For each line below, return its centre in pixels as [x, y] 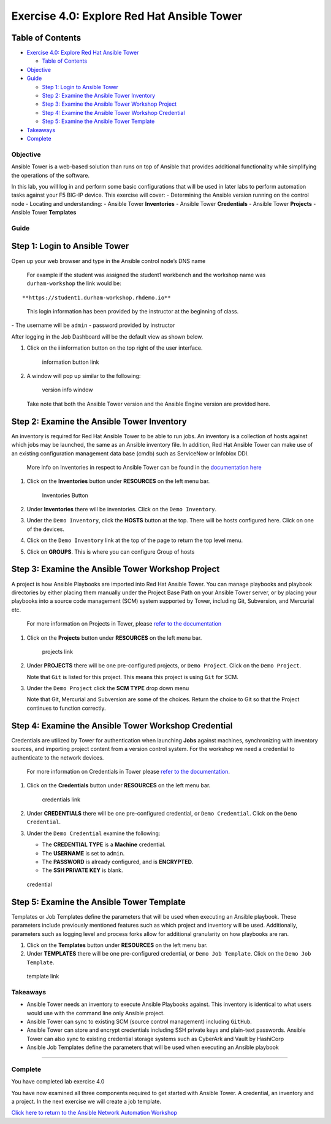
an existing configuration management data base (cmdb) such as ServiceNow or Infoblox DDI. [130, 453]
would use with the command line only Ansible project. [96, 1013]
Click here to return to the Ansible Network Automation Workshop [94, 1113]
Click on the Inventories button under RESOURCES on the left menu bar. [118, 481]
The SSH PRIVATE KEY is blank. [82, 870]
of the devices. [45, 529]
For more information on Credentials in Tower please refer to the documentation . [128, 771]
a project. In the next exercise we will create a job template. [86, 1102]
